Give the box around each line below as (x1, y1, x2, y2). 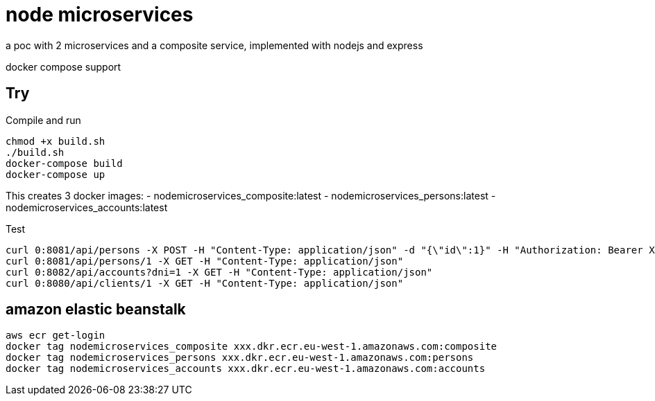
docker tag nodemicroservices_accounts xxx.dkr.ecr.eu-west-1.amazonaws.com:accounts (6, 363, 486, 375)
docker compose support (6, 60, 121, 73)
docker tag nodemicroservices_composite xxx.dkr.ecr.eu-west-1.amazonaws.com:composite (6, 341, 497, 353)
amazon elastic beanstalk (6, 301, 186, 319)
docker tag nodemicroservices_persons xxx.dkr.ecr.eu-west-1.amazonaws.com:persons (6, 352, 474, 364)
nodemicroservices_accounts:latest (6, 201, 168, 213)
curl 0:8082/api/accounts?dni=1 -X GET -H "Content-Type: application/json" (6, 266, 433, 278)
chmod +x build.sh (6, 135, 105, 147)
